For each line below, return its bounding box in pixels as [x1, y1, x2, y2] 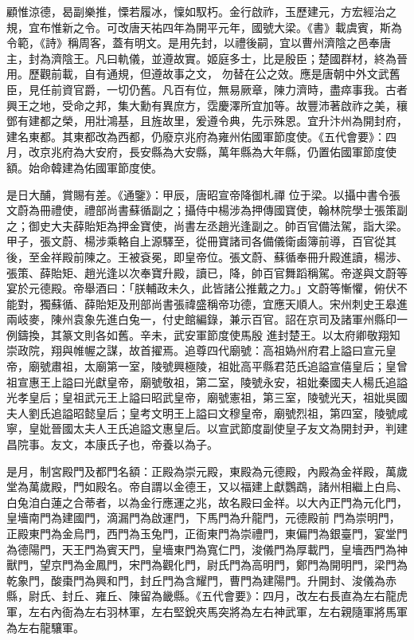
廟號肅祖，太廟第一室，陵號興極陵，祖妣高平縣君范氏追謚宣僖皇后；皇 [28, 358, 396, 375]
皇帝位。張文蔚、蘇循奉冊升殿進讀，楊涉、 [184, 248, 408, 265]
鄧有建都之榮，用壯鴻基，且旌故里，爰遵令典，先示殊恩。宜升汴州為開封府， [6, 112, 408, 129]
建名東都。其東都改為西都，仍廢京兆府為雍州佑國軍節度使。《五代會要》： [6, 128, 385, 144]
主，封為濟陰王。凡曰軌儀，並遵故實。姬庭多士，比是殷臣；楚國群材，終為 [6, 49, 396, 66]
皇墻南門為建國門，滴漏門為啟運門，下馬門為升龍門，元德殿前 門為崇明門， [6, 509, 400, 526]
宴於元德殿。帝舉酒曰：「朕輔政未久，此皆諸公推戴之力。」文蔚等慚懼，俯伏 [6, 280, 396, 296]
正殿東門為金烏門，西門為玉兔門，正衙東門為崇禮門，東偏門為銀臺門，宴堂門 [6, 525, 408, 541]
